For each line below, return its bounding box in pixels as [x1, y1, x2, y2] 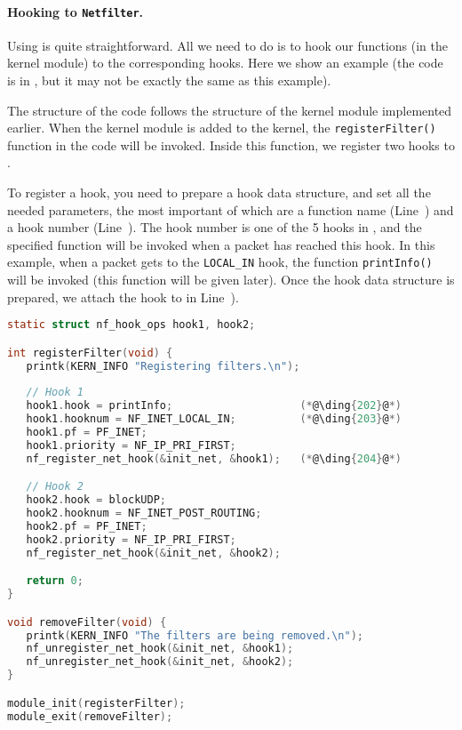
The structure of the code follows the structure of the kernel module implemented [7, 100, 452, 119]
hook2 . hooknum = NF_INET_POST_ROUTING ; [26, 507, 262, 520]
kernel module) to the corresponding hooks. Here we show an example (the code [7, 53, 443, 72]
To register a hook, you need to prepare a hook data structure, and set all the [7, 183, 431, 202]
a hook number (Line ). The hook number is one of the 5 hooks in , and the [7, 218, 422, 237]
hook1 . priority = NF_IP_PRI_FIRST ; [26, 438, 236, 452]
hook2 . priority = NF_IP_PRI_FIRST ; [26, 533, 236, 546]
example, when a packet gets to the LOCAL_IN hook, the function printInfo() [7, 253, 433, 271]
